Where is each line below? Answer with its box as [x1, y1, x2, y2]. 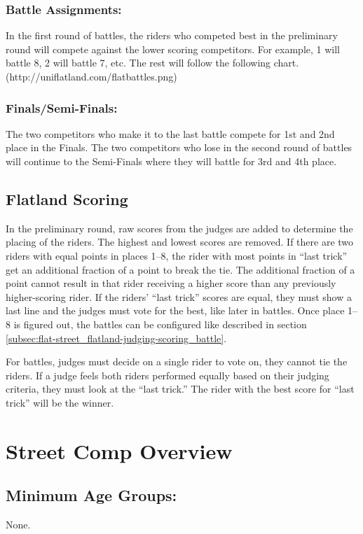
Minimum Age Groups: [6, 484, 177, 506]
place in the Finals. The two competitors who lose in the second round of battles [6, 140, 352, 155]
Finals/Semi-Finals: [6, 99, 118, 116]
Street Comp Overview [6, 436, 233, 465]
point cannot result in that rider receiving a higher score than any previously [6, 276, 336, 290]
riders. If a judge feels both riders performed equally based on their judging [6, 367, 329, 382]
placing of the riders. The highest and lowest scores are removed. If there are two [6, 234, 354, 249]
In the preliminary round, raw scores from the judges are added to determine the [6, 220, 353, 235]
